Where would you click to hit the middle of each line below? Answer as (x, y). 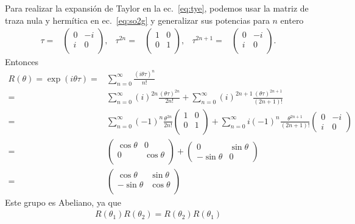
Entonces (22, 62)
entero (292, 20)
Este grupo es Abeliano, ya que (63, 202)
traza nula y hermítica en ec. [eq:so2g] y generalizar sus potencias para (137, 20)
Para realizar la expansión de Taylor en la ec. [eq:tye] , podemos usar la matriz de (157, 8)
